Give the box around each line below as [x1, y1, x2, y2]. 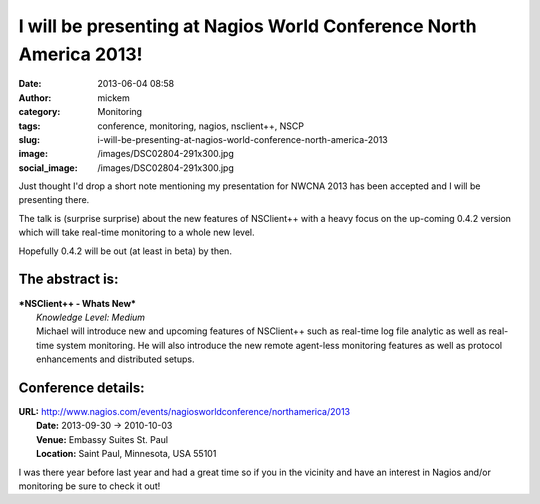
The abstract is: [18, 271, 119, 288]
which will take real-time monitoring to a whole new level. [18, 226, 255, 239]
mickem [97, 91, 130, 104]
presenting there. [18, 194, 90, 206]
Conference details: [18, 379, 145, 396]
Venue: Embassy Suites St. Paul [36, 433, 169, 445]
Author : [18, 91, 52, 104]
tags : [18, 120, 41, 132]
